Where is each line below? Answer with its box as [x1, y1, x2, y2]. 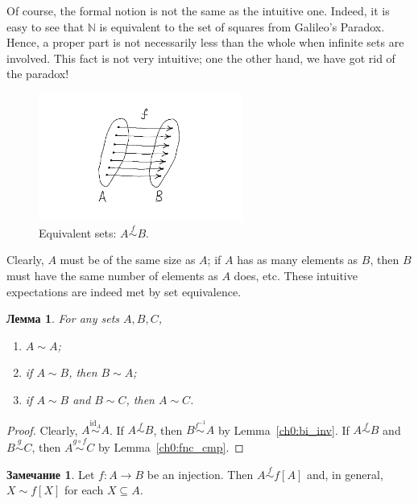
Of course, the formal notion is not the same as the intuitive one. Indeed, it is [6, 2, 390, 19]
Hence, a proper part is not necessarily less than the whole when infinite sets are [6, 34, 404, 51]
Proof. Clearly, [6, 421, 78, 438]
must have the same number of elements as [6, 267, 218, 284]
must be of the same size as [60, 251, 196, 268]
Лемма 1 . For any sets [6, 310, 120, 327]
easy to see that [6, 18, 85, 35]
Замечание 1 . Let [6, 465, 95, 482]
